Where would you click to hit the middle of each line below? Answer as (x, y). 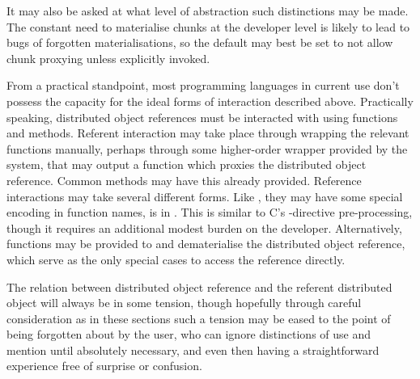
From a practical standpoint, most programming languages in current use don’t (203, 85)
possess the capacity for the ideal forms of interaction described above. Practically (210, 101)
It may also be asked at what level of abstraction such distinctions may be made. (208, 11)
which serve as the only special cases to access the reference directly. (176, 259)
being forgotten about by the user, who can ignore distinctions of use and (189, 334)
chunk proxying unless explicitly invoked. (108, 58)
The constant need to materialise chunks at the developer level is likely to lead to (208, 26)
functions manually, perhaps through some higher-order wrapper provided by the (207, 148)
